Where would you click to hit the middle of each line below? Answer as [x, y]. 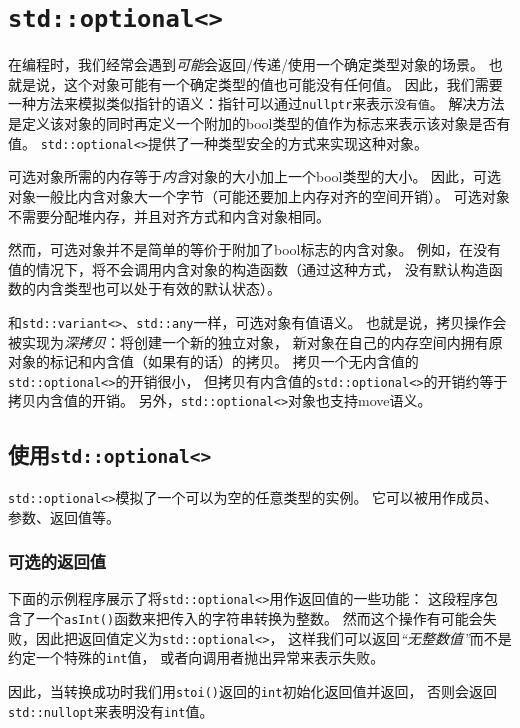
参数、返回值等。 [64, 516]
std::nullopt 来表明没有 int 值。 [111, 710]
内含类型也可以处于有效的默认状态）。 [158, 288]
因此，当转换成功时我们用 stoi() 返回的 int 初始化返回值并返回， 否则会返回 [253, 690]
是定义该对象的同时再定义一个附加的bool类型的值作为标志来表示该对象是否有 [259, 123]
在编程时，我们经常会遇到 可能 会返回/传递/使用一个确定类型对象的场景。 [246, 64]
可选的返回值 [57, 561]
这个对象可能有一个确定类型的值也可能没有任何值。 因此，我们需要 [283, 83]
